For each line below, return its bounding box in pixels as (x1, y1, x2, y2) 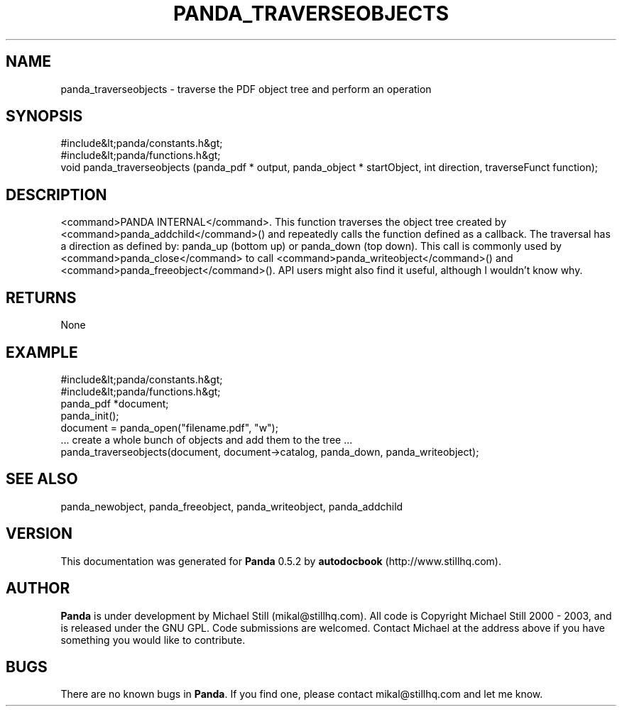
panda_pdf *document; (60, 397, 169, 410)
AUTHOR (6, 579, 70, 598)
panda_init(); (60, 409, 119, 422)
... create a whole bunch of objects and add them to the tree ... (60, 433, 353, 446)
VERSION (6, 525, 73, 543)
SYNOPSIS (6, 107, 83, 126)
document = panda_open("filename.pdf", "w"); (60, 421, 278, 434)
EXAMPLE (6, 343, 78, 361)
